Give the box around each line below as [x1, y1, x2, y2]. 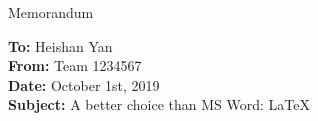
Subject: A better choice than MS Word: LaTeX [8, 94, 310, 115]
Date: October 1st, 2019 [8, 74, 160, 95]
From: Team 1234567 [8, 55, 142, 76]
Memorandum [8, 2, 94, 22]
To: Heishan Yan [8, 35, 113, 56]
